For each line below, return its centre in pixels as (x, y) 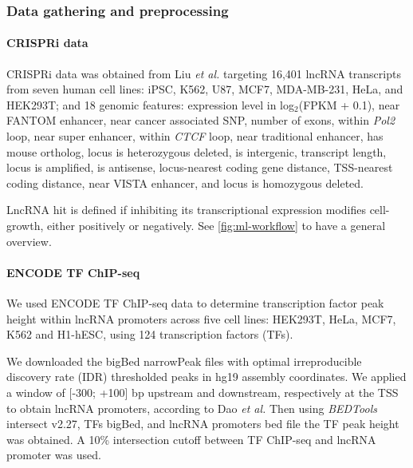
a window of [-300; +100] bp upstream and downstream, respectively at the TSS (203, 392)
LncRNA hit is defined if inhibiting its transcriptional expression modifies (186, 210)
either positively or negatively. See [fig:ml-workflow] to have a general (216, 225)
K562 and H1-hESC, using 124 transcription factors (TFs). (150, 334)
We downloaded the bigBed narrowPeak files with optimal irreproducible (184, 361)
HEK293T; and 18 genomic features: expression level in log (150, 104)
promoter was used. (54, 455)
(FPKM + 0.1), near (349, 104)
